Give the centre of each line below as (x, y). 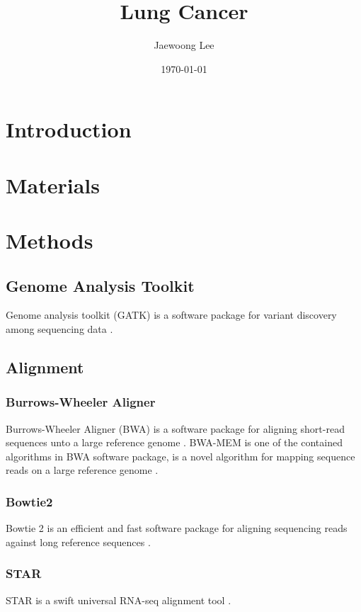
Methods (50, 240)
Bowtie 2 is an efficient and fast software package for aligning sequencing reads (177, 528)
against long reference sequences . (78, 542)
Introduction (69, 129)
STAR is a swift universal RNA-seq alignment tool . (119, 600)
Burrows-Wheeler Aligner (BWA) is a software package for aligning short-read (175, 428)
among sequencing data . (59, 329)
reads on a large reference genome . (82, 470)
